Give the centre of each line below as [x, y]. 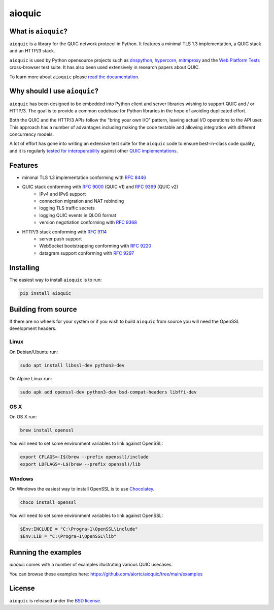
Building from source [43, 309]
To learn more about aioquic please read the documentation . [74, 77]
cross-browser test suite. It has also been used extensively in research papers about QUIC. [105, 67]
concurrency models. [32, 134]
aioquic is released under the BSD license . [55, 600]
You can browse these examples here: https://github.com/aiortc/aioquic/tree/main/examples [106, 574]
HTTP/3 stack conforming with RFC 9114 [64, 232]
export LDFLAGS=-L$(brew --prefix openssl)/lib [80, 464]
